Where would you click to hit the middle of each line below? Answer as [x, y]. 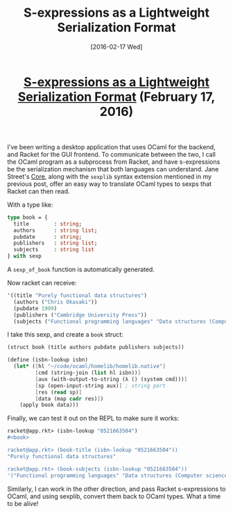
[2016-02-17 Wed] [116, 47]
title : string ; [48, 224]
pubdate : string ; [48, 237]
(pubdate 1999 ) [35, 308]
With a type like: [30, 204]
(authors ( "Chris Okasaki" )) [55, 302]
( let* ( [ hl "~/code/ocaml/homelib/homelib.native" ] [90, 367]
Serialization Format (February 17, [116, 97]
